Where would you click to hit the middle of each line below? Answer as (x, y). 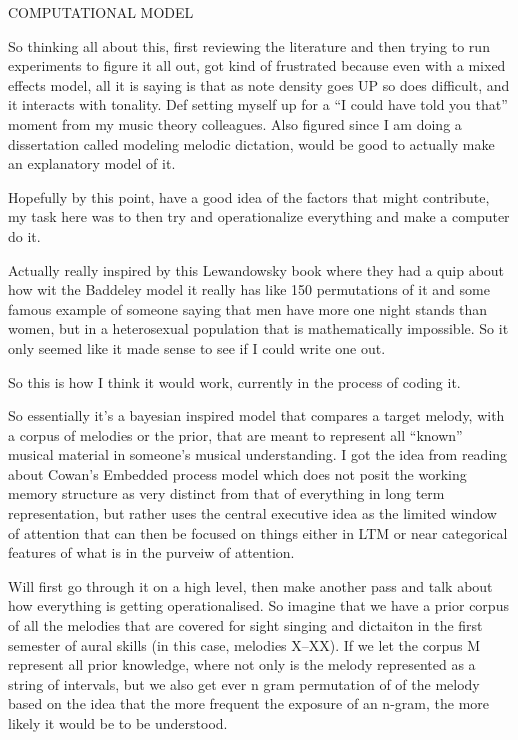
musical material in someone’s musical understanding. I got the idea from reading (258, 454)
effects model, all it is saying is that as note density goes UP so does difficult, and (259, 84)
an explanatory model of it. (92, 163)
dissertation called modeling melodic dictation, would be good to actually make (251, 143)
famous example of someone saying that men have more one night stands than (248, 308)
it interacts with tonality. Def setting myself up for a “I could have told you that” (258, 104)
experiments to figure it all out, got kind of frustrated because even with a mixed (257, 65)
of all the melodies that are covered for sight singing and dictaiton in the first (245, 625)
